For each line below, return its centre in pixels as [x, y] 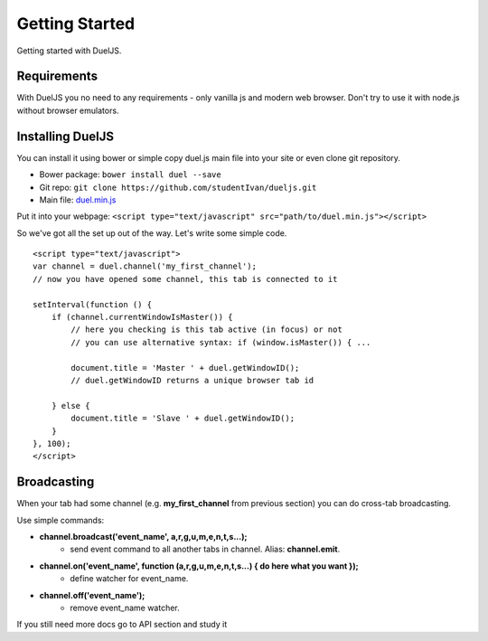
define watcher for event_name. [129, 579]
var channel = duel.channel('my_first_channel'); [145, 266]
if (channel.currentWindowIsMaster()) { [142, 317]
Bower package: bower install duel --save [130, 174]
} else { [70, 405]
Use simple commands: [61, 520]
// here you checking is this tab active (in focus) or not [206, 330]
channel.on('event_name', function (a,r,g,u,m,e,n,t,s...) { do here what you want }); [199, 566]
